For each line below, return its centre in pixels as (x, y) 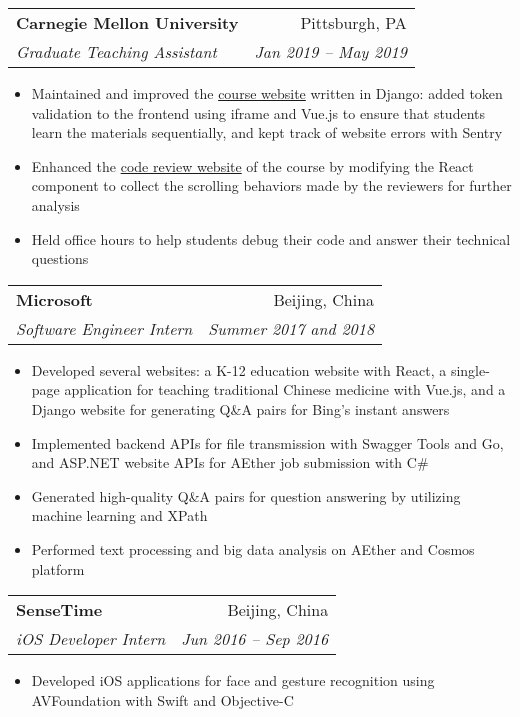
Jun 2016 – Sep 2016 (255, 639)
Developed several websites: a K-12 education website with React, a (239, 369)
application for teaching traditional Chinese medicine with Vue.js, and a (285, 389)
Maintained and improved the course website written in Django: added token (267, 93)
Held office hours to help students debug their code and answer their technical (271, 238)
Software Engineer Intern (104, 328)
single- (470, 369)
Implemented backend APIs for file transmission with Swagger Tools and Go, (267, 442)
